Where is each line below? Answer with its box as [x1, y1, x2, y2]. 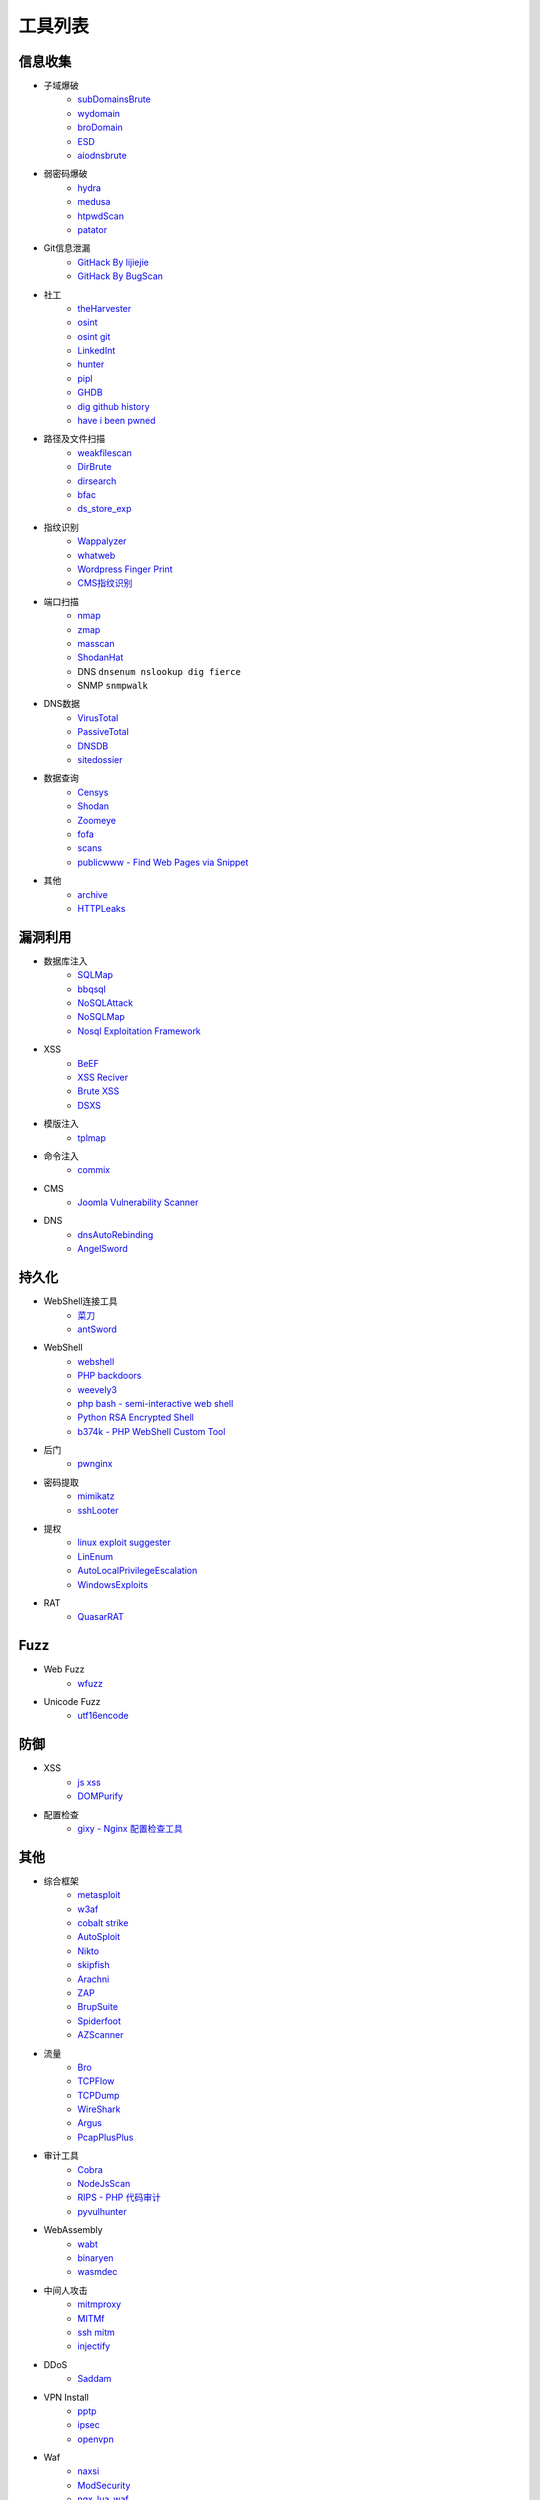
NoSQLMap [77, 1011, 125, 1023]
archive [77, 888, 109, 900]
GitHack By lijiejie [77, 256, 149, 268]
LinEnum [77, 1550, 114, 1562]
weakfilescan [77, 446, 132, 459]
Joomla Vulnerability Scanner [77, 1196, 199, 1209]
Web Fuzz [43, 1663, 85, 1675]
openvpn [77, 2433, 114, 2445]
